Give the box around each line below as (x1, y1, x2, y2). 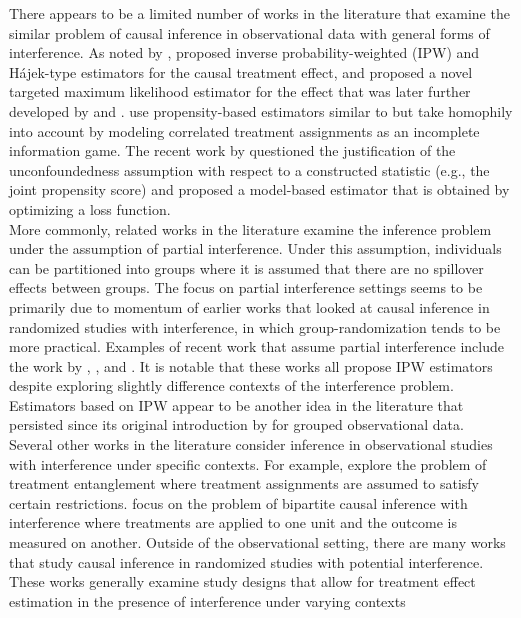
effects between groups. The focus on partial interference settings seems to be (9, 277, 483, 298)
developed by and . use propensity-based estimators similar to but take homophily (9, 100, 513, 121)
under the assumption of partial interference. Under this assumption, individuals (9, 238, 502, 259)
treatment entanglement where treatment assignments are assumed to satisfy (9, 473, 480, 494)
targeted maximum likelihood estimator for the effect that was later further (9, 81, 471, 102)
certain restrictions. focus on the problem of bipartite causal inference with (9, 492, 468, 513)
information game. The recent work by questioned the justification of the (9, 140, 456, 161)
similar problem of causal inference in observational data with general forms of (9, 22, 490, 43)
